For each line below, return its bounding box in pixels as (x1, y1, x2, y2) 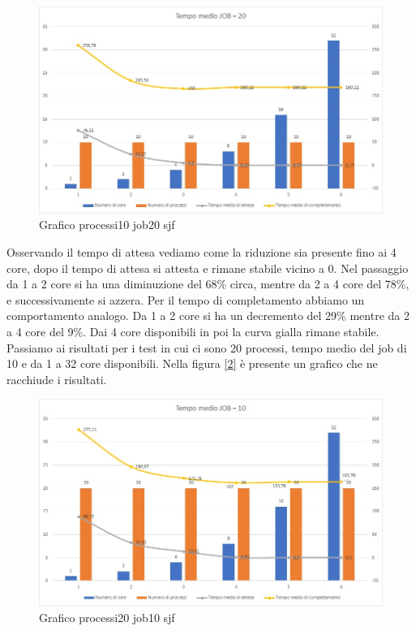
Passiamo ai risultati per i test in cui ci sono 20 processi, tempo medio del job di (6, 339, 407, 356)
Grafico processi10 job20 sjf (39, 216, 175, 233)
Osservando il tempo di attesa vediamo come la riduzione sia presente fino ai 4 (6, 244, 397, 261)
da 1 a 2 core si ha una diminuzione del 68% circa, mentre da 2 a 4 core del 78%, (6, 275, 410, 292)
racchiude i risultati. (6, 370, 107, 387)
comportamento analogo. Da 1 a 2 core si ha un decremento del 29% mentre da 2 (6, 307, 410, 324)
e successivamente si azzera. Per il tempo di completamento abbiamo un (6, 291, 365, 308)
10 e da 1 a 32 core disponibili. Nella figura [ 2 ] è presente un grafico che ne (6, 355, 378, 372)
